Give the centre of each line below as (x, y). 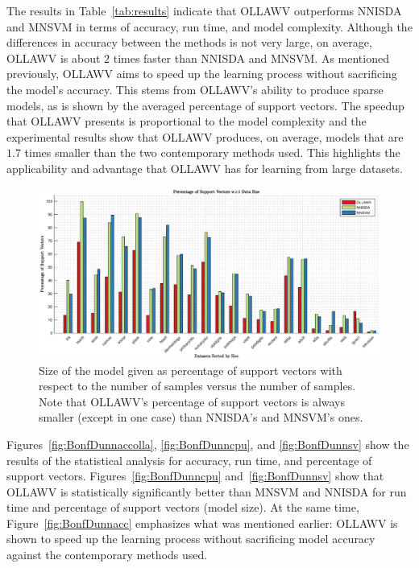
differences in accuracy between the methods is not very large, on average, (189, 42)
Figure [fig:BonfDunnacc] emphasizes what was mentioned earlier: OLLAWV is (202, 523)
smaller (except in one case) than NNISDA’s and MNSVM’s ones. (201, 417)
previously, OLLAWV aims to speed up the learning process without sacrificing (202, 74)
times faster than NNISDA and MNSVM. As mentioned (251, 58)
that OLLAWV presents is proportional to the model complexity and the (187, 121)
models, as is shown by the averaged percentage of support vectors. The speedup (205, 105)
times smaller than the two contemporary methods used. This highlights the (212, 152)
